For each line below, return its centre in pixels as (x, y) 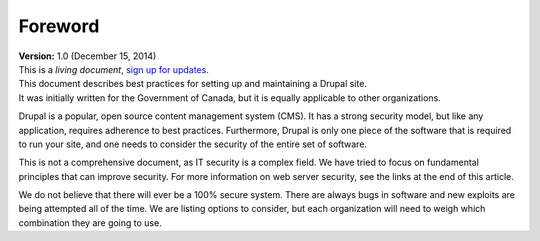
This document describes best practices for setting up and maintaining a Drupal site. (192, 84)
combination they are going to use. (90, 222)
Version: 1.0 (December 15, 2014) (87, 56)
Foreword (59, 26)
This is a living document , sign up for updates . (113, 69)
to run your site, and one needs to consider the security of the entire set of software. (193, 144)
